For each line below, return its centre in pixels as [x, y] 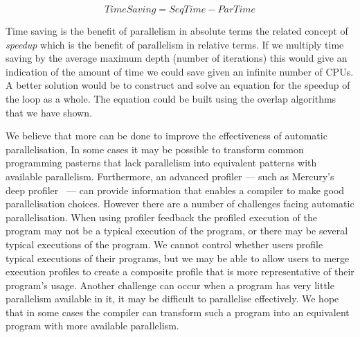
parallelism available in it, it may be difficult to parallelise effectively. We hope [172, 299]
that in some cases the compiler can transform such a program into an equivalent [178, 312]
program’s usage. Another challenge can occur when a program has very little [170, 285]
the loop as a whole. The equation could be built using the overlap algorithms [171, 98]
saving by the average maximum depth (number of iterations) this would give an [177, 58]
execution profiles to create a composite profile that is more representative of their [180, 271]
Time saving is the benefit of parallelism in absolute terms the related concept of [177, 31]
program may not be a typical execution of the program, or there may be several [177, 231]
